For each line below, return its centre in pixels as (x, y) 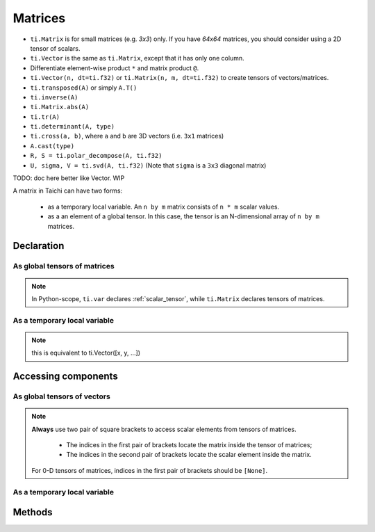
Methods (33, 512)
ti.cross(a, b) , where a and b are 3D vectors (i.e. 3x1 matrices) (127, 136)
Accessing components (65, 377)
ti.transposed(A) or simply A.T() (84, 88)
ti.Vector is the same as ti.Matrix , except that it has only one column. (137, 58)
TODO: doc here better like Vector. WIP (69, 178)
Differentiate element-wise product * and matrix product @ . (115, 68)
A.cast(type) (52, 146)
